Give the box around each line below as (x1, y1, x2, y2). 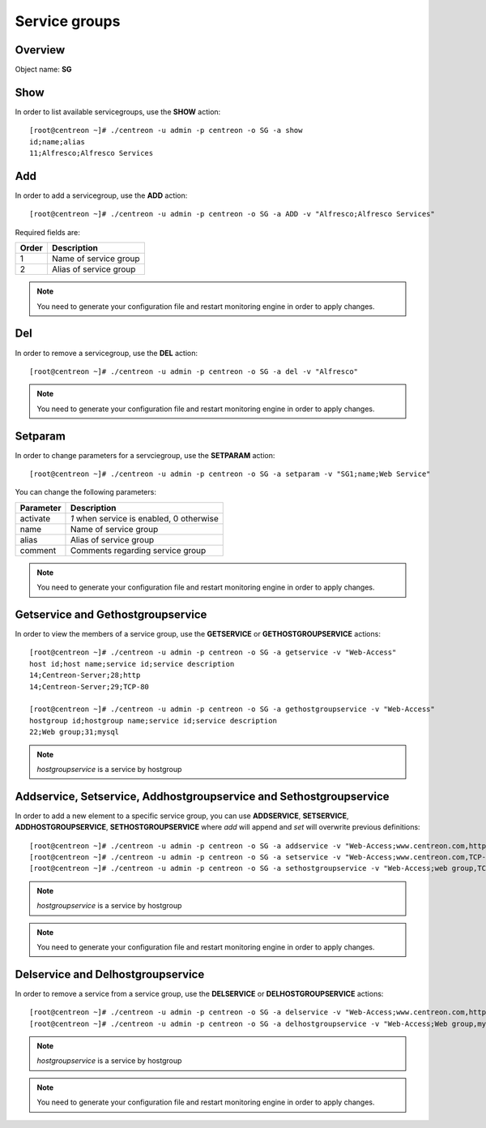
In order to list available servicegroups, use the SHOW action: (15, 106, 221, 117)
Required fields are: (15, 227, 81, 237)
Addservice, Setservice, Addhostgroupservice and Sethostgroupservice (15, 789, 390, 803)
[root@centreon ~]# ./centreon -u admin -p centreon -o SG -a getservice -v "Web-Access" (29, 648, 397, 657)
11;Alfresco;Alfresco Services (29, 148, 154, 158)
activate (19, 513, 51, 524)
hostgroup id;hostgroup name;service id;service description (29, 716, 277, 725)
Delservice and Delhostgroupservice (15, 967, 205, 981)
